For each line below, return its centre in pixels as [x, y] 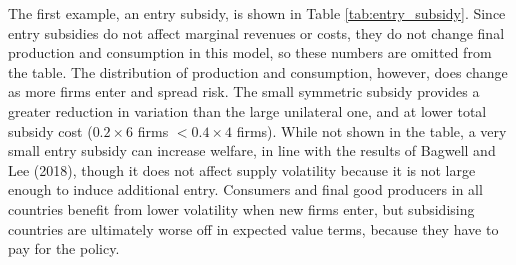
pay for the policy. [64, 248]
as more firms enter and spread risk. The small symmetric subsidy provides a [244, 91]
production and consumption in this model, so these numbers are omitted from [250, 52]
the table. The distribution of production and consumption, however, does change [258, 71]
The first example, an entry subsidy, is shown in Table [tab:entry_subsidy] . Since [257, 13]
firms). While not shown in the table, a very [371, 130]
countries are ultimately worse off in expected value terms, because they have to [253, 228]
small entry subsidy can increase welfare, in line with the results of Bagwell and [252, 150]
